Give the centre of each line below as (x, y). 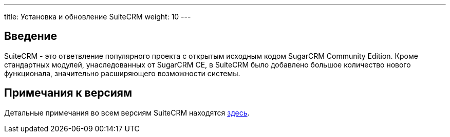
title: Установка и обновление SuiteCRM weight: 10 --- (98, 17)
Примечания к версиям (68, 93)
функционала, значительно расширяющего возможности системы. (122, 73)
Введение (31, 36)
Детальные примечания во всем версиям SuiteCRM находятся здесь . (127, 112)
